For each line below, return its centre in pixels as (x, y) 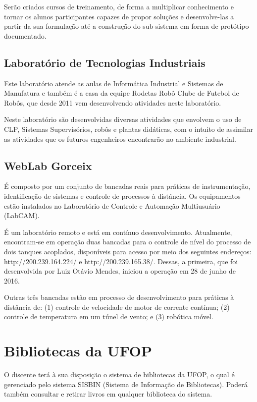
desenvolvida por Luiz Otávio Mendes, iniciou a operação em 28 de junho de (120, 271)
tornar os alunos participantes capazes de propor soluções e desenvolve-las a (119, 16)
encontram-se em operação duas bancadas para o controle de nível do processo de (128, 242)
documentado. (25, 35)
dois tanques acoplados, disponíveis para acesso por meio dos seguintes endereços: (128, 251)
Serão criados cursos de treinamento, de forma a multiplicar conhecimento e (119, 6)
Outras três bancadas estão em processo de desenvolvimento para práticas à (119, 297)
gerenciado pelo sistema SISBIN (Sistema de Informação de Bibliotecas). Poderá (126, 384)
